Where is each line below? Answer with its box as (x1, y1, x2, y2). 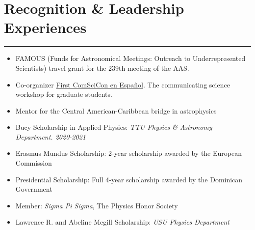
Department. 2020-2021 (15, 131, 86, 142)
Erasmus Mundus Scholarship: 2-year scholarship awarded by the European (15, 148, 242, 158)
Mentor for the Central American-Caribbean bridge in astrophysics (15, 105, 217, 115)
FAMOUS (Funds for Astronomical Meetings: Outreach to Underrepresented (15, 53, 246, 63)
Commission (15, 158, 52, 168)
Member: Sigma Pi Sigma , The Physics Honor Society (15, 200, 178, 210)
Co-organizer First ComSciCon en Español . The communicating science (15, 79, 230, 89)
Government (15, 184, 52, 194)
